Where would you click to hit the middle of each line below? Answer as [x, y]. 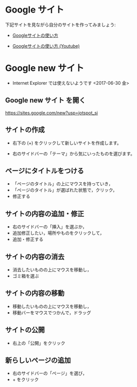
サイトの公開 [25, 330]
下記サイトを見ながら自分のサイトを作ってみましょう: [60, 25]
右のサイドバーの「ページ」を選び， [50, 373]
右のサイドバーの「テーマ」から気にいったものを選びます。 [73, 154]
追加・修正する [28, 239]
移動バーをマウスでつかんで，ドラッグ [52, 312]
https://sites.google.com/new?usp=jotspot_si [52, 112]
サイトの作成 [25, 130]
